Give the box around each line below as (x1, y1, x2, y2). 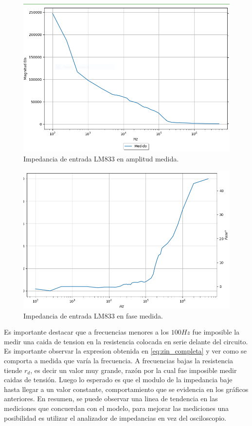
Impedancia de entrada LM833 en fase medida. (23, 310, 163, 320)
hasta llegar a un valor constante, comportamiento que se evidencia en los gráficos (4, 384, 249, 394)
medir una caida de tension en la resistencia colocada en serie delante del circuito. (4, 336, 248, 346)
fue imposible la (192, 327, 240, 337)
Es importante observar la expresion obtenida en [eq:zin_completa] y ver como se (4, 346, 247, 356)
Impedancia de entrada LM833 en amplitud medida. (23, 154, 179, 164)
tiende (4, 365, 22, 375)
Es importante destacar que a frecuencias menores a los (4, 327, 169, 337)
